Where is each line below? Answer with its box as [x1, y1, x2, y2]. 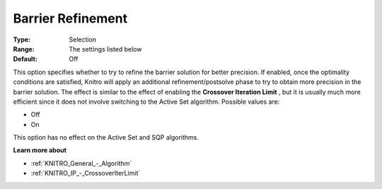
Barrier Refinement [13, 11, 127, 26]
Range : [13, 44, 35, 53]
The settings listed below [69, 44, 142, 53]
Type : [13, 35, 31, 44]
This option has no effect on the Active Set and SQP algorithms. [13, 133, 199, 142]
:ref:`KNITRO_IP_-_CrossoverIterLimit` [30, 169, 141, 178]
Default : [13, 55, 38, 63]
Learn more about [13, 146, 67, 154]
